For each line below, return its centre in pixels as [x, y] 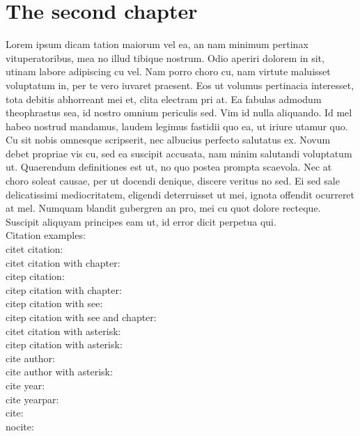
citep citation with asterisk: [64, 344]
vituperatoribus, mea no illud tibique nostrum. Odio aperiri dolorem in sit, [165, 57]
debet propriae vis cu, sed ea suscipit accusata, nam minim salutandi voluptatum [179, 153]
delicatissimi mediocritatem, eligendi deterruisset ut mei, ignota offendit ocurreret [180, 194]
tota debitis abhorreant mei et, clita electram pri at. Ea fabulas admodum [164, 99]
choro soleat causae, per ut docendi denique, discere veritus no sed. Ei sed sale [173, 181]
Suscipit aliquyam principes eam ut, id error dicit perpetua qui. [141, 221]
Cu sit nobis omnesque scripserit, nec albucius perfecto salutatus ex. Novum [168, 140]
